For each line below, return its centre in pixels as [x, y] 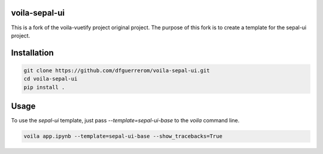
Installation [32, 53]
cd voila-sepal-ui [51, 79]
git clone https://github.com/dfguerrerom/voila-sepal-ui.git [117, 70]
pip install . [44, 87]
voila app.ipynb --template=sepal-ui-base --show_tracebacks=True [123, 136]
